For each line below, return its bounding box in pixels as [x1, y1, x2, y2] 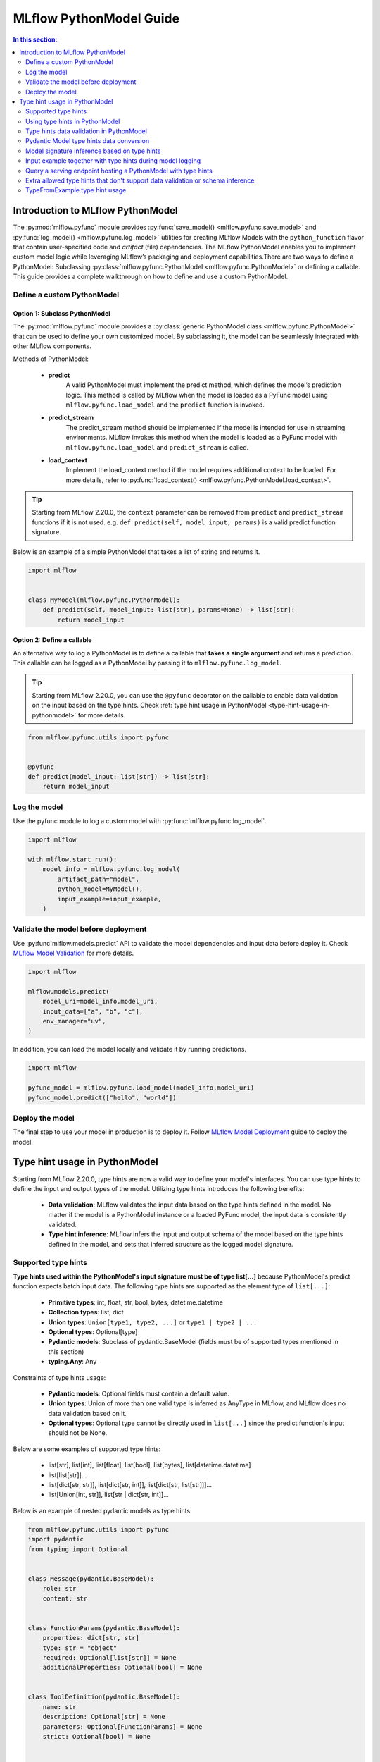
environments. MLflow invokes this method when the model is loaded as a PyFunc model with [65, 433, 338, 442]
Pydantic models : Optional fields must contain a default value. [48, 1389, 230, 1398]
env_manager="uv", [42, 1017, 106, 1025]
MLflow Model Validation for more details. [13, 949, 134, 958]
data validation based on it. [48, 1409, 127, 1417]
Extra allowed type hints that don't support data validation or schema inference [25, 176, 255, 185]
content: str [42, 1594, 88, 1603]
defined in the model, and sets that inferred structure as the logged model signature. [48, 1240, 293, 1248]
